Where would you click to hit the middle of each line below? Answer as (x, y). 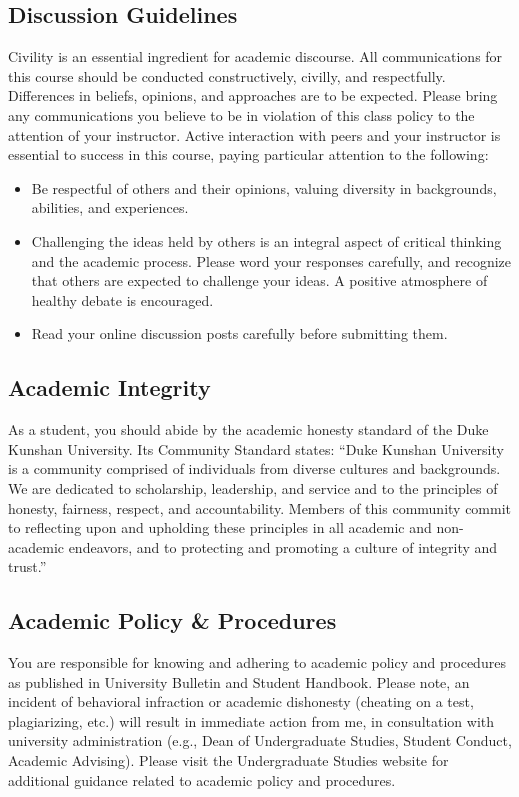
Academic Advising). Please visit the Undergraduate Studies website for (228, 760)
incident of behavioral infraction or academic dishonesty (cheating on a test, (241, 701)
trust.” (27, 566)
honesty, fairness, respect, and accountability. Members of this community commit (260, 507)
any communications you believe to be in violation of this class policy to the (241, 114)
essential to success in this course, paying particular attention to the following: (248, 154)
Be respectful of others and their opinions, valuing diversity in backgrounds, (264, 187)
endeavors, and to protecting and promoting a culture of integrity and (283, 546)
